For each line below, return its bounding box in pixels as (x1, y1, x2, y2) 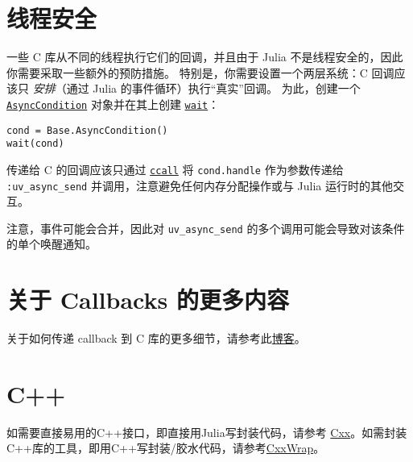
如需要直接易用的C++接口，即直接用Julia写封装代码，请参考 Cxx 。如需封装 (6, 423, 407, 440)
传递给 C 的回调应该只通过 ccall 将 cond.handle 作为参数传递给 (6, 160, 344, 177)
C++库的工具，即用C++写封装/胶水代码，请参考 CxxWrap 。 (6, 439, 325, 456)
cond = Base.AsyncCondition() (6, 124, 168, 136)
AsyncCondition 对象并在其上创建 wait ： (6, 95, 220, 112)
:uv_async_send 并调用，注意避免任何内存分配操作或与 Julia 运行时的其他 (6, 177, 393, 194)
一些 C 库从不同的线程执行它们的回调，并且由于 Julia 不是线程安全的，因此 (6, 48, 403, 65)
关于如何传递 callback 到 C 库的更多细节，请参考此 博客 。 (6, 330, 306, 347)
